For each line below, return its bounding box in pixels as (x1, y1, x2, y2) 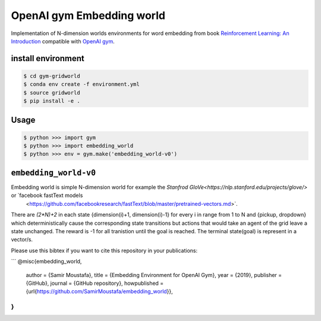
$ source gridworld (23, 89, 80, 96)
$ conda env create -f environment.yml (23, 81, 140, 88)
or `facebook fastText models (11, 192, 83, 199)
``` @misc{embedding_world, (11, 258, 82, 265)
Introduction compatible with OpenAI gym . (11, 37, 115, 45)
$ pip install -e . (23, 98, 80, 104)
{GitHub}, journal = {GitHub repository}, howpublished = (26, 279, 164, 287)
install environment (11, 53, 84, 63)
